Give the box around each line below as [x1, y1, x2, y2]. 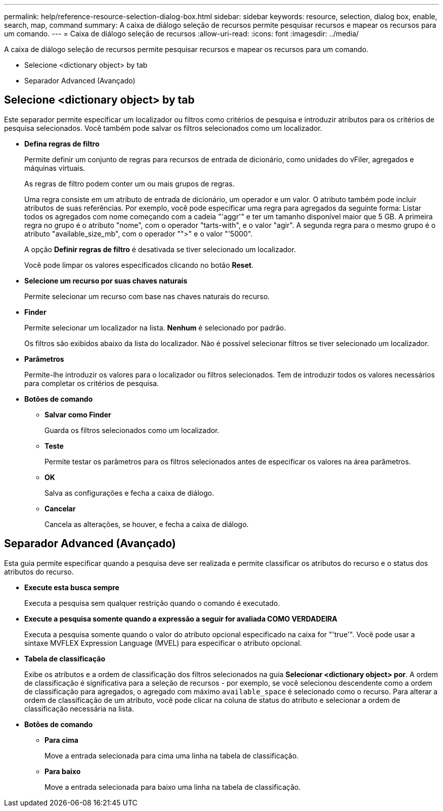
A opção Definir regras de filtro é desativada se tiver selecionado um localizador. [24, 245, 296, 254]
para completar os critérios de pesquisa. [24, 378, 159, 388]
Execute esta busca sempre [24, 583, 119, 592]
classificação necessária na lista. [24, 704, 134, 713]
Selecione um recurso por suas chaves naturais [24, 276, 188, 285]
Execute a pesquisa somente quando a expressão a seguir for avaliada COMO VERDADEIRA [24, 614, 337, 623]
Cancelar [45, 504, 76, 513]
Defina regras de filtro [24, 139, 100, 148]
